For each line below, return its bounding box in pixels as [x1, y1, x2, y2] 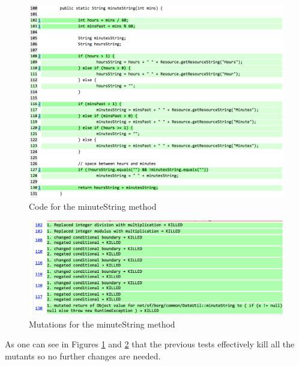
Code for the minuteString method [29, 200, 157, 212]
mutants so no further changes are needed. [5, 349, 161, 362]
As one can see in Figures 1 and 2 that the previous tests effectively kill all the [5, 338, 295, 350]
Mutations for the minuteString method [29, 317, 175, 330]
